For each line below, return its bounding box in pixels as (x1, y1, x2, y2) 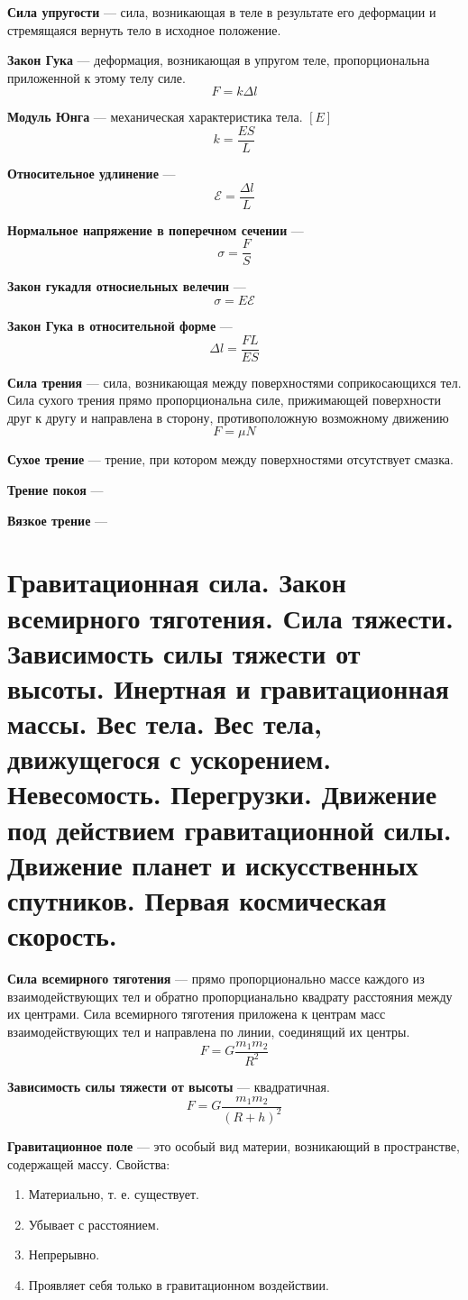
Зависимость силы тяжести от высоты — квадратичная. (7, 1076, 330, 1095)
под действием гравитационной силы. (7, 810, 452, 847)
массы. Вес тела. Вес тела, (7, 705, 322, 742)
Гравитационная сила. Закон (7, 563, 346, 600)
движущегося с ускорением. (7, 740, 332, 777)
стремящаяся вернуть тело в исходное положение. (7, 20, 281, 39)
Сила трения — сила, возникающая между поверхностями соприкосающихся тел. (7, 372, 462, 391)
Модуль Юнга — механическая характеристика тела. (7, 107, 303, 126)
